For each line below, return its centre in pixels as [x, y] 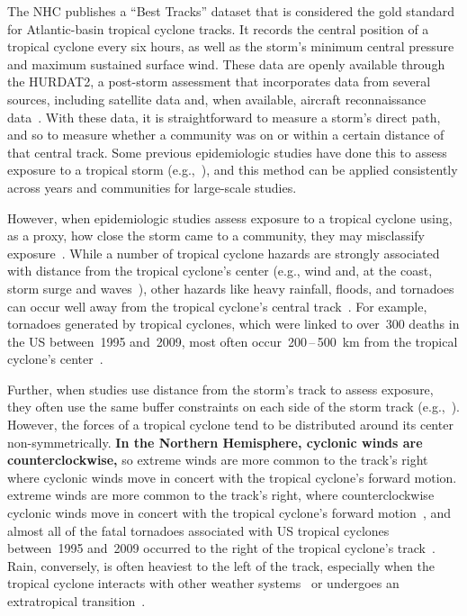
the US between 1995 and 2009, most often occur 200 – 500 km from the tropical [233, 341]
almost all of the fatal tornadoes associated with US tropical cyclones [198, 530]
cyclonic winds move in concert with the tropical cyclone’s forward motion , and [229, 513]
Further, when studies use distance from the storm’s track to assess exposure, [220, 389]
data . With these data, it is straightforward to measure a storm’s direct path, [224, 117]
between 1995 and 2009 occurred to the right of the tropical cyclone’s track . [221, 548]
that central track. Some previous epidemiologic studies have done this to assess [227, 152]
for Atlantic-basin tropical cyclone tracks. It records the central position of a [218, 28]
